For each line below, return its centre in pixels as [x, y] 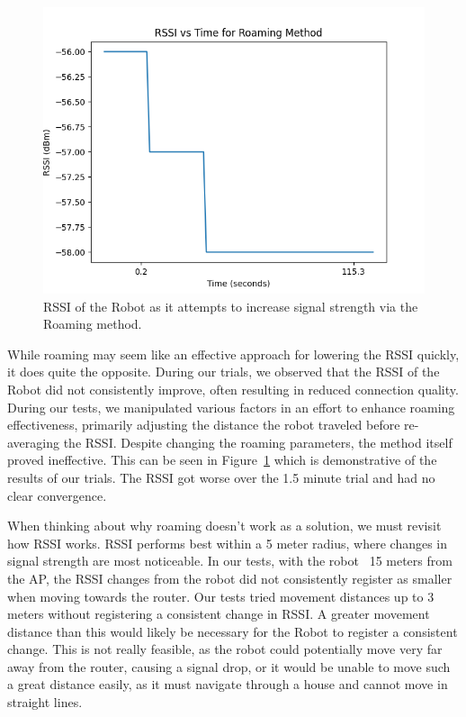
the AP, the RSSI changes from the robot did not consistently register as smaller [230, 578]
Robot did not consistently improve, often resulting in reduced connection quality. [233, 389]
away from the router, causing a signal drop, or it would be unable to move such [229, 666]
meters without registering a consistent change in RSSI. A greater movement [219, 614]
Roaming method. [93, 324]
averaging [33, 442]
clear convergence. [57, 495]
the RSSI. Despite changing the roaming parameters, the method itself [258, 442]
